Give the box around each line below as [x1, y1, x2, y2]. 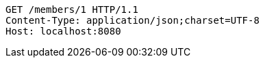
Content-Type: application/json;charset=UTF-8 [5, 15, 260, 26]
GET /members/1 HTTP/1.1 [5, 4, 138, 15]
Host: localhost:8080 [5, 26, 121, 37]
